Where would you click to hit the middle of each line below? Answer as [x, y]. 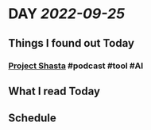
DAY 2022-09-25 [67, 14]
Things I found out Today [72, 43]
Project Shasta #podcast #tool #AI [76, 66]
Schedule [33, 119]
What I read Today [54, 91]
